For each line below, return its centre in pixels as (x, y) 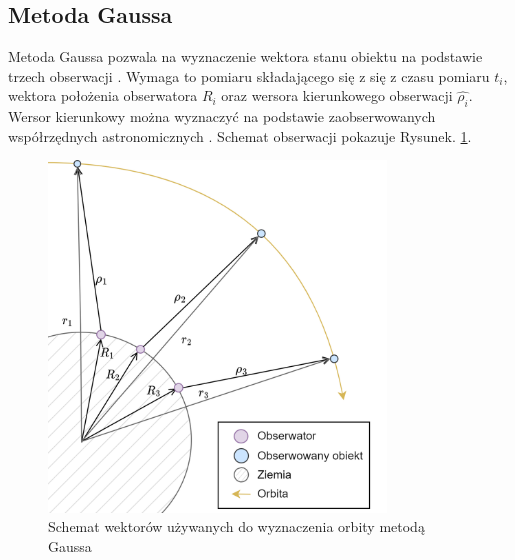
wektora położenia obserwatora (103, 95)
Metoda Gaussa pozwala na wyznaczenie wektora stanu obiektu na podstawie (245, 56)
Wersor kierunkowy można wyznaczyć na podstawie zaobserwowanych (222, 116)
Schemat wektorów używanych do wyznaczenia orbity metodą (236, 526)
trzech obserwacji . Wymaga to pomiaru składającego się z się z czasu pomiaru (249, 75)
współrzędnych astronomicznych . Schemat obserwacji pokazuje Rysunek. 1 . (240, 135)
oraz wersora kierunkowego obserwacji (337, 95)
